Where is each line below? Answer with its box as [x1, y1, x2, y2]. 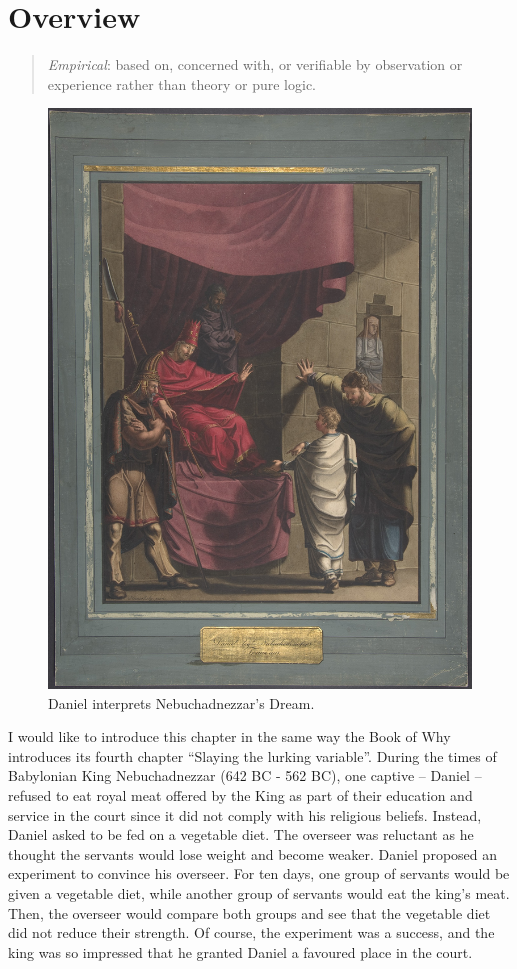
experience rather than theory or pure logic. [47, 73, 316, 94]
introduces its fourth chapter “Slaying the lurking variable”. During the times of [8, 745, 497, 766]
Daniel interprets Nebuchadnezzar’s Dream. [48, 692, 315, 713]
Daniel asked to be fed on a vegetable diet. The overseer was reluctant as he [8, 824, 474, 845]
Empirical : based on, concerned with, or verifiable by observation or [47, 54, 463, 75]
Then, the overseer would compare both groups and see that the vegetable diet [8, 902, 491, 923]
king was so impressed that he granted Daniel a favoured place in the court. [8, 941, 473, 962]
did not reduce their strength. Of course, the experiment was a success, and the [8, 922, 495, 943]
